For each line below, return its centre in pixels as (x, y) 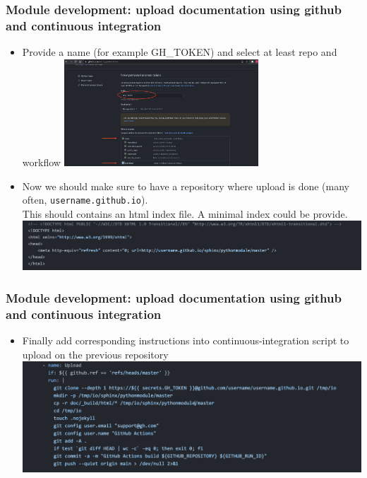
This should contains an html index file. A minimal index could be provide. (185, 213)
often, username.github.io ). (85, 200)
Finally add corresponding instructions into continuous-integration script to (186, 340)
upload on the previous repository (95, 354)
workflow (41, 162)
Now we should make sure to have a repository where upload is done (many (186, 186)
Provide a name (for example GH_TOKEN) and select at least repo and (180, 52)
